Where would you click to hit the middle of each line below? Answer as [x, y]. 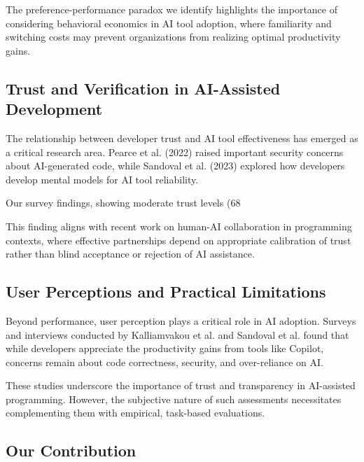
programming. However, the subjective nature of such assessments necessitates [174, 399]
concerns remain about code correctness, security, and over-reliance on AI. [164, 362]
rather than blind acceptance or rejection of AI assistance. [130, 254]
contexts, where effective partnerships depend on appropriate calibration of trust [178, 240]
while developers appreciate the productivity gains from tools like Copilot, [165, 348]
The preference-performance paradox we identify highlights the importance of [171, 9]
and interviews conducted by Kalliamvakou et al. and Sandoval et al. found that [177, 334]
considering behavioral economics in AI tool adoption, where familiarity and [169, 23]
